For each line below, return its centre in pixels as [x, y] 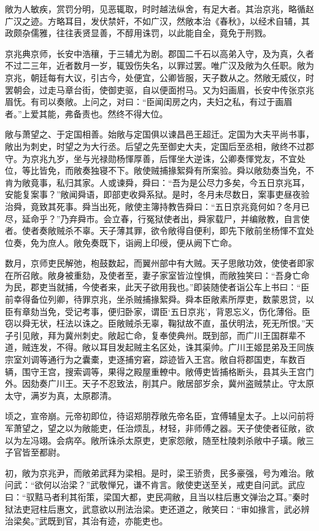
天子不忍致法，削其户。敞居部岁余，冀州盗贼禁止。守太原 [198, 383]
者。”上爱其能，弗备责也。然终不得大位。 [86, 113]
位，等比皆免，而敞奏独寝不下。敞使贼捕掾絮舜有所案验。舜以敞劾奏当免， [155, 170]
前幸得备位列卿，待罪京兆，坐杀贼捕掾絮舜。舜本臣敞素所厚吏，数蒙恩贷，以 [159, 299]
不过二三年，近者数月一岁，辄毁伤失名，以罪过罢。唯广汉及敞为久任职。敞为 [159, 65]
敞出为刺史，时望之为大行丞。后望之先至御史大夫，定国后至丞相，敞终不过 [155, 146]
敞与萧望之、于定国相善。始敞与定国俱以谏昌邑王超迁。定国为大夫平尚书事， [159, 134]
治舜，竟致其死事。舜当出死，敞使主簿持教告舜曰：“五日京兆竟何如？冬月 [153, 206]
